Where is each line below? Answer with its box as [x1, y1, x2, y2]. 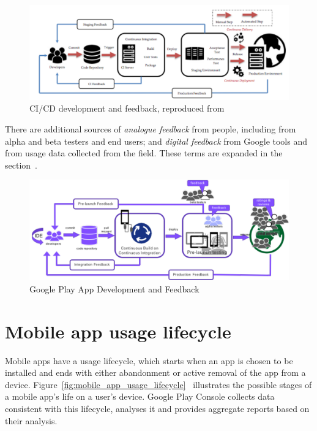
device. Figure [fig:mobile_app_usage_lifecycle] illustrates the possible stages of [5, 378, 312, 391]
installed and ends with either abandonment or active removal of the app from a [5, 366, 306, 379]
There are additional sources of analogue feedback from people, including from [5, 123, 296, 135]
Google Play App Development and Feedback [29, 282, 200, 295]
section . [5, 158, 37, 171]
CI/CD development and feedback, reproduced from [29, 102, 225, 115]
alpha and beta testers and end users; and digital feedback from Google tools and [5, 134, 307, 147]
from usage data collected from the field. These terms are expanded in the [5, 147, 283, 159]
